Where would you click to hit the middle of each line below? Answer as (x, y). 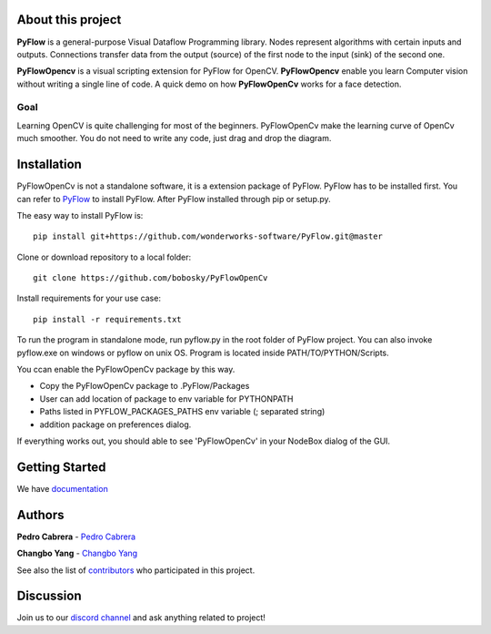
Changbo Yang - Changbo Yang (77, 553)
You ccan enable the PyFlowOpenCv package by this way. (126, 370)
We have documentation (62, 488)
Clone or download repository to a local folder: (104, 257)
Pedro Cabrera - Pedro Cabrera (76, 537)
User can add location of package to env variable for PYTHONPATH (166, 399)
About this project (69, 20)
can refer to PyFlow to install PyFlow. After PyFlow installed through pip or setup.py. (174, 199)
